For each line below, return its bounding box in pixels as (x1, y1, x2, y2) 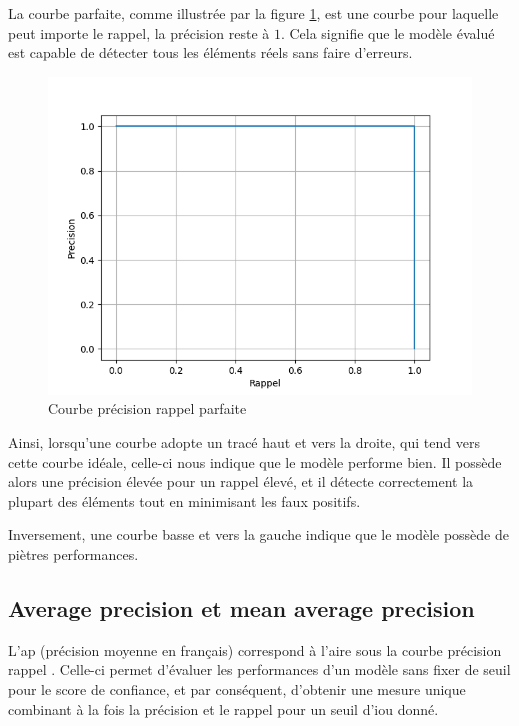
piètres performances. (8, 543, 139, 564)
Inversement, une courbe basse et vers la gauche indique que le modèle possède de (8, 524, 510, 545)
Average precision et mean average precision (8, 592, 475, 623)
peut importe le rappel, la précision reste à (8, 22, 270, 43)
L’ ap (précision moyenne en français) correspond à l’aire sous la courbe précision (8, 639, 502, 660)
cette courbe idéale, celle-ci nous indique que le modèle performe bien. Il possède (8, 451, 502, 472)
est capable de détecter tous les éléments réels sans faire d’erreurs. (8, 42, 413, 63)
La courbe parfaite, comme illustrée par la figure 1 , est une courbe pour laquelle (8, 3, 499, 23)
